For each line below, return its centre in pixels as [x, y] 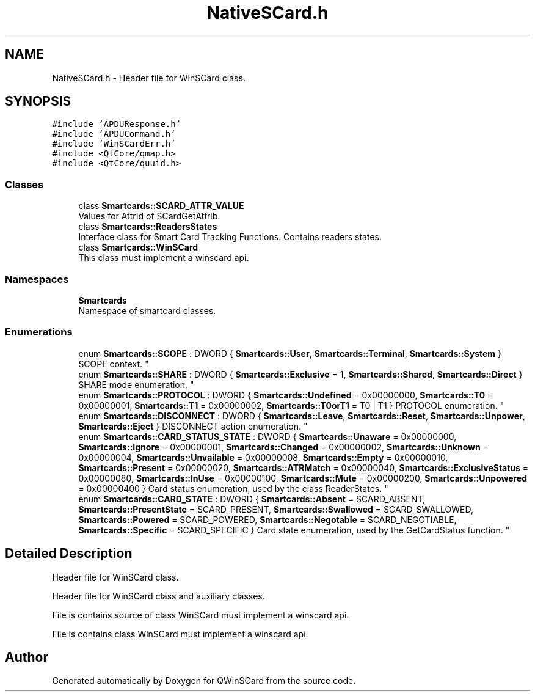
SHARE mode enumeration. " [136, 384]
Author [27, 657]
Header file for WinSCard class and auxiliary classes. [158, 596]
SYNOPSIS [38, 101]
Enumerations [39, 332]
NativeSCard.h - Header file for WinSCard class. [149, 78]
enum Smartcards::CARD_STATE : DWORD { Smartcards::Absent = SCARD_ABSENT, [252, 499]
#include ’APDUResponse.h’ [117, 124]
